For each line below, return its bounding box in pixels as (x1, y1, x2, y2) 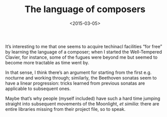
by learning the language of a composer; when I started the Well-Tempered (5, 49, 162, 55)
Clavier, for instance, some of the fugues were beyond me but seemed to (5, 54, 158, 60)
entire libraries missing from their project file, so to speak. (5, 106, 126, 112)
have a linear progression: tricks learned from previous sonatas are (5, 80, 145, 86)
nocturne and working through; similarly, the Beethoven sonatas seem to (5, 74, 157, 81)
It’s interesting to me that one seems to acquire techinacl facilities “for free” (5, 43, 162, 49)
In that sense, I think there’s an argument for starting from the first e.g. (5, 69, 152, 75)
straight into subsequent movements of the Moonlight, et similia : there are (5, 100, 159, 107)
